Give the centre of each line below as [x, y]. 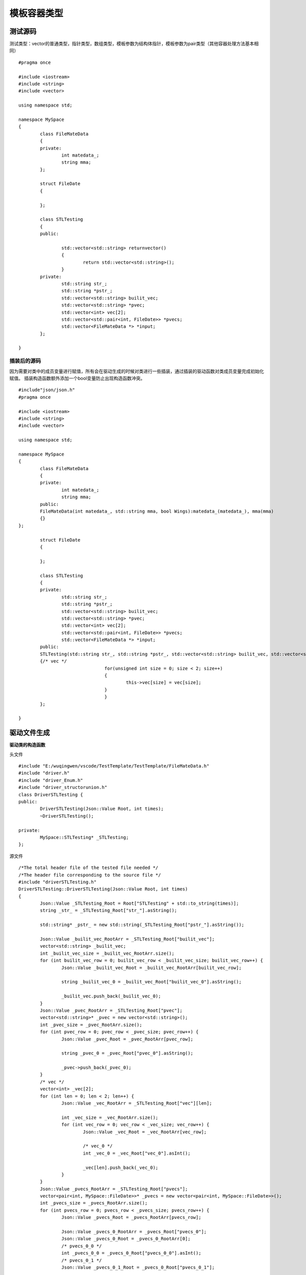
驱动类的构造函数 [27, 745]
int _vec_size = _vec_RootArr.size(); [110, 1117]
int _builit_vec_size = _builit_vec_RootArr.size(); [107, 953]
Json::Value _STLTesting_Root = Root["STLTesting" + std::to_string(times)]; [139, 903]
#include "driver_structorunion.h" [63, 787]
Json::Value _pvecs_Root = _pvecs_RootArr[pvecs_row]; [131, 1217]
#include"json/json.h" [47, 390]
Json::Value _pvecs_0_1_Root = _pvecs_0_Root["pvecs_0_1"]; [138, 1267]
